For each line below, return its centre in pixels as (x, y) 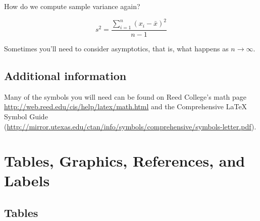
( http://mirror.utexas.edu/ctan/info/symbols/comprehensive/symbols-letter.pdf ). (130, 126)
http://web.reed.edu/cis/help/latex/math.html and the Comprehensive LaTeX (126, 106)
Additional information (65, 75)
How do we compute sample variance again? (72, 6)
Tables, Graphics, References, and (125, 161)
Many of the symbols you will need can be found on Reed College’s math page (125, 96)
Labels (27, 180)
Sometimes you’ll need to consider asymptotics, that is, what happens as (116, 48)
